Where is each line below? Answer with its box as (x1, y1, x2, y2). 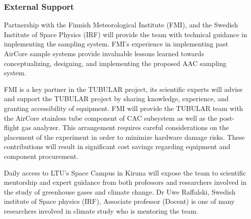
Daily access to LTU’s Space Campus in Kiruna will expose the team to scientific (4, 167, 246, 177)
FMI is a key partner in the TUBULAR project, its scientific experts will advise (4, 84, 243, 94)
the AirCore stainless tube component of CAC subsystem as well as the (4, 112, 217, 123)
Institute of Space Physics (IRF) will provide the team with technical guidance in (4, 29, 248, 39)
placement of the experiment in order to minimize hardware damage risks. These (4, 131, 245, 142)
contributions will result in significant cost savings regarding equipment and (4, 141, 231, 152)
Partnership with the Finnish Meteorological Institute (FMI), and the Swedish (4, 20, 238, 30)
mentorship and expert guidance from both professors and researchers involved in (4, 177, 247, 187)
